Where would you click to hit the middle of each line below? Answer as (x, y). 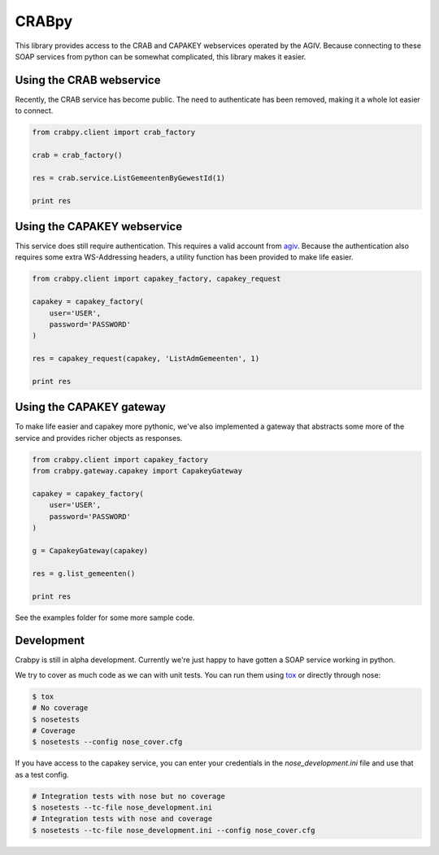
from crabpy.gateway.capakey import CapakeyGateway (137, 471)
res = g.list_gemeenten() (84, 573)
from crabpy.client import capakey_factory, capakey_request (156, 279)
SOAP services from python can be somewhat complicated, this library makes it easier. (161, 56)
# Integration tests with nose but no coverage (128, 796)
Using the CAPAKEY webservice (99, 227)
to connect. (34, 111)
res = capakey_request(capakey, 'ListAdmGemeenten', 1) (146, 359)
